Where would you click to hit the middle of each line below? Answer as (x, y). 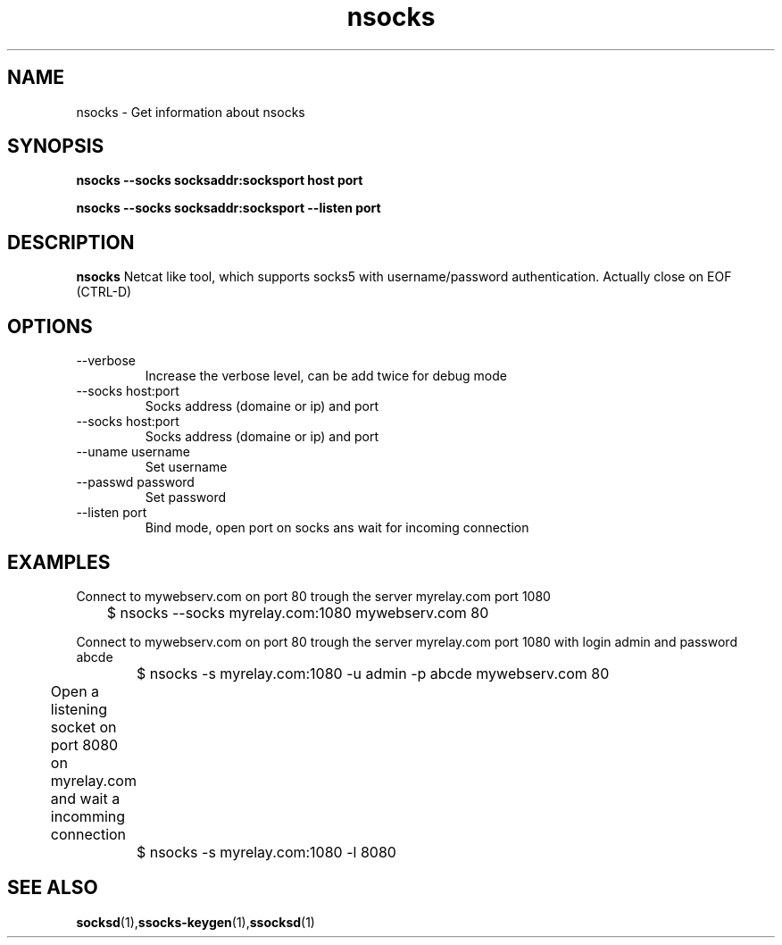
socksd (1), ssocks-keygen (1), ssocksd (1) (195, 922)
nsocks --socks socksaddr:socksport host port (220, 180)
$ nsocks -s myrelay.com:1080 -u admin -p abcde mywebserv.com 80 (373, 673)
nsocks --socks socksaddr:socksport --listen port (229, 208)
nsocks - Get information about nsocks (191, 112)
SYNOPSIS (56, 146)
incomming (88, 816)
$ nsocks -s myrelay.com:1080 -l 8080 (266, 852)
